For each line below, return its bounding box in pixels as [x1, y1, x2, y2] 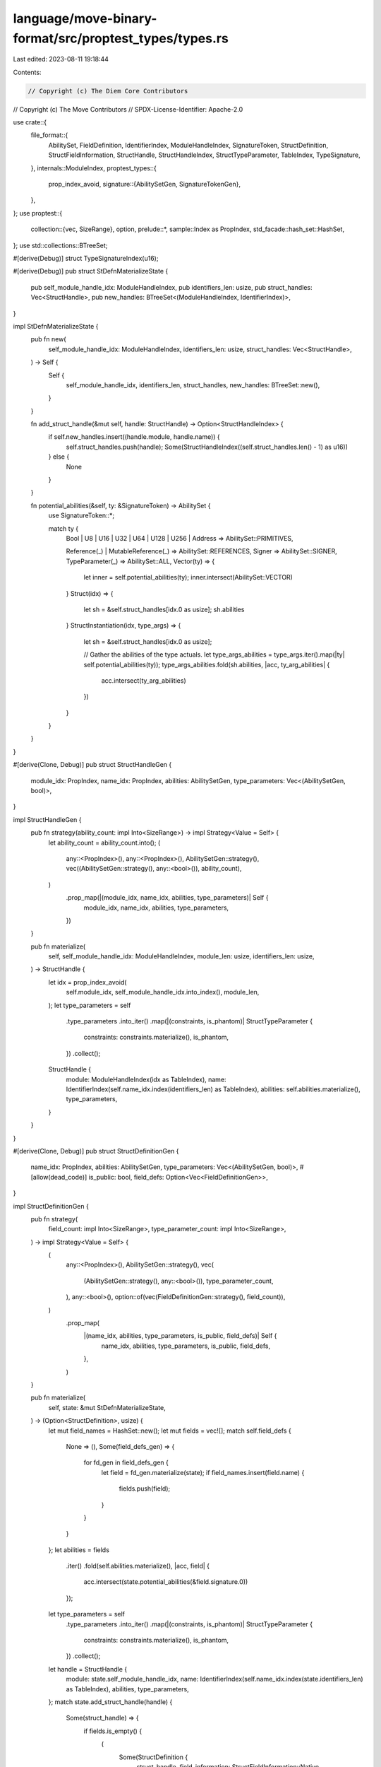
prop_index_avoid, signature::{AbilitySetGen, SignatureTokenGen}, [48, 180, 241, 189]
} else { [48, 452, 70, 461]
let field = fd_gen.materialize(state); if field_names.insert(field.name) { [101, 1468, 305, 1477]
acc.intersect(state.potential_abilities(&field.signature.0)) [83, 1578, 248, 1586]
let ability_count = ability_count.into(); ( [48, 838, 161, 847]
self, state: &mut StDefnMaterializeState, [48, 1403, 166, 1411]
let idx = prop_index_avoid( [48, 978, 127, 986]
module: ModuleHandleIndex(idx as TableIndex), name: [66, 1075, 226, 1084]
